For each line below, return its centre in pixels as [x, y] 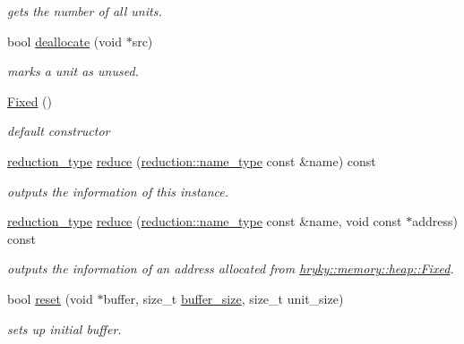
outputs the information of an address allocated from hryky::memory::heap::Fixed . [231, 268]
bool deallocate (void [64, 41]
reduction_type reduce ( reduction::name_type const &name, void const [205, 221]
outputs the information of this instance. [118, 191]
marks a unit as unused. [73, 71]
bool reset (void [50, 298]
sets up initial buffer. [64, 328]
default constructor [59, 131]
